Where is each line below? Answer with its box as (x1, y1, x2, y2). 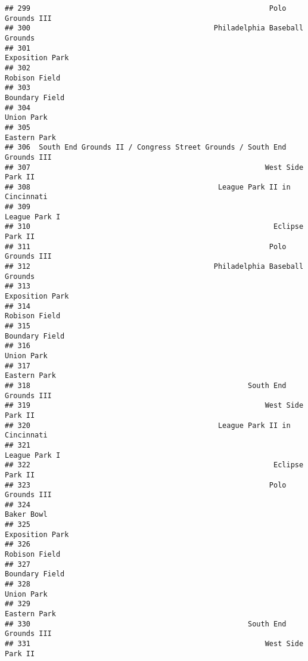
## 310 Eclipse (5, 222, 304, 231)
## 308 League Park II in (5, 182, 291, 191)
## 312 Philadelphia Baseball (5, 262, 304, 271)
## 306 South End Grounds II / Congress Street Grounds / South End (5, 143, 287, 152)
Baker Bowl (5, 510, 48, 519)
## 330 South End (5, 619, 287, 628)
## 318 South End (5, 381, 287, 390)
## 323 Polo (5, 480, 287, 489)
